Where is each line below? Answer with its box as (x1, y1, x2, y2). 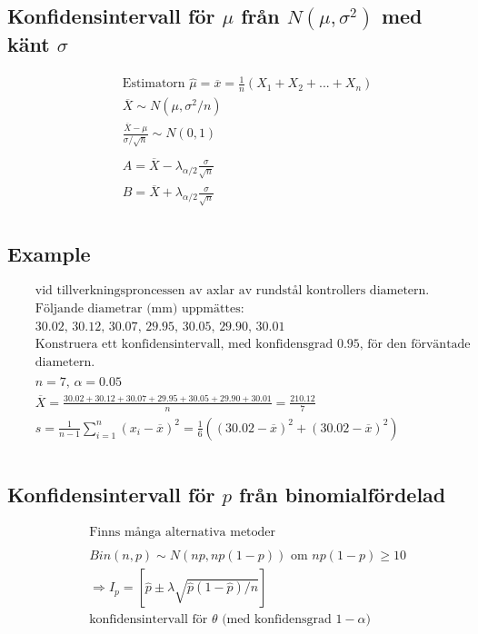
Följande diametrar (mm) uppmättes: (35, 302, 244, 316)
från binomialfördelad (239, 480, 446, 509)
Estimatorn (122, 77, 185, 91)
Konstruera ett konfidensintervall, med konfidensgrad (35, 338, 334, 352)
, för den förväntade (359, 338, 471, 352)
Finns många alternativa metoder (89, 526, 276, 540)
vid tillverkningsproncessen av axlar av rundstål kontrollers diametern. (35, 284, 430, 298)
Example (7, 239, 91, 267)
